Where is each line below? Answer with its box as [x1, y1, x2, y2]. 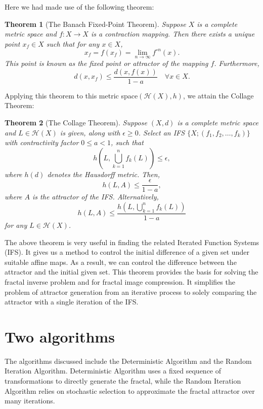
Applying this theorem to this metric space [5, 90, 138, 100]
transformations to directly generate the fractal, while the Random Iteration [5, 376, 241, 386]
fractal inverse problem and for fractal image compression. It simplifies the [5, 276, 235, 287]
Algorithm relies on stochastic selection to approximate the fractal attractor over [5, 385, 255, 396]
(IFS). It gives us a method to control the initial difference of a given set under [5, 247, 249, 257]
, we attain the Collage [183, 90, 254, 100]
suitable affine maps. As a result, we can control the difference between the [5, 256, 237, 267]
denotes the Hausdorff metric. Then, [47, 168, 160, 179]
